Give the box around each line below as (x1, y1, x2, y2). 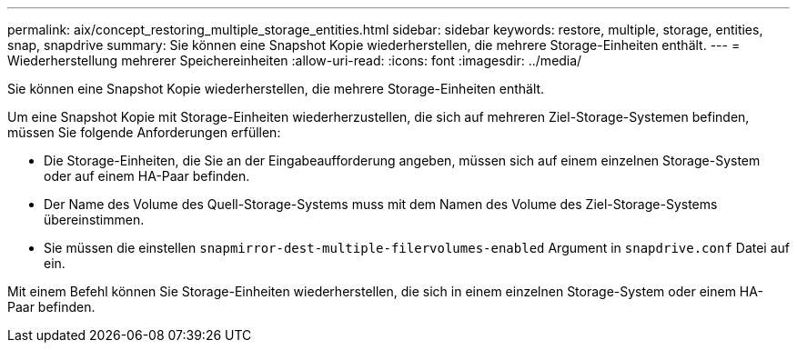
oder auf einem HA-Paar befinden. (44, 168, 250, 184)
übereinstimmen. (44, 212, 145, 227)
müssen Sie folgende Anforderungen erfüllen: (7, 125, 281, 140)
